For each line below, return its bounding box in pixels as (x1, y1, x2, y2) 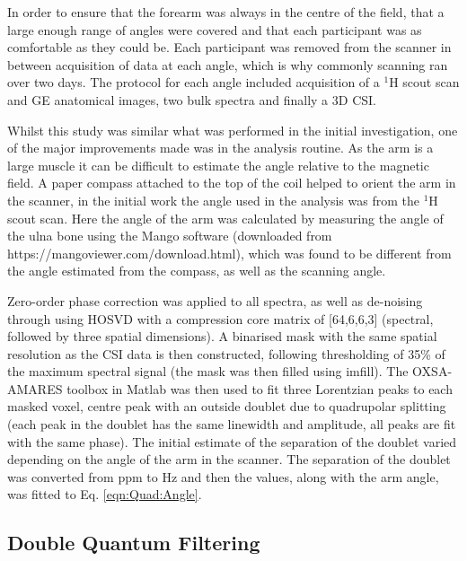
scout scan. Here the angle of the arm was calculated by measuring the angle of (7, 208, 444, 227)
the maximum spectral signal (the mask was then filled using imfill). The (7, 362, 409, 381)
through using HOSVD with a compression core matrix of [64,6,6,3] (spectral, (7, 309, 434, 328)
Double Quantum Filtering (7, 529, 260, 557)
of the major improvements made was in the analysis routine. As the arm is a (7, 138, 434, 157)
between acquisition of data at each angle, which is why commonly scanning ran (7, 55, 448, 74)
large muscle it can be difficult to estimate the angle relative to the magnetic (7, 155, 429, 174)
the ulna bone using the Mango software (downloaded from (7, 226, 332, 245)
